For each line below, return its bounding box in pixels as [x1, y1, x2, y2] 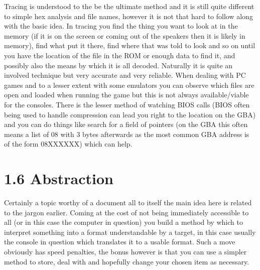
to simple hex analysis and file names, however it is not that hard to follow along [4, 11, 253, 21]
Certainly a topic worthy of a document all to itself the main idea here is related [4, 197, 252, 208]
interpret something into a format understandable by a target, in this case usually [4, 226, 256, 237]
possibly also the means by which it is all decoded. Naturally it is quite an [4, 60, 233, 70]
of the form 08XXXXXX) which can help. [4, 139, 133, 149]
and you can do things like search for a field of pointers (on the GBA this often [4, 119, 248, 129]
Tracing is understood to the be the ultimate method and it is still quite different [4, 1, 254, 11]
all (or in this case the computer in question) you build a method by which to [4, 217, 243, 227]
